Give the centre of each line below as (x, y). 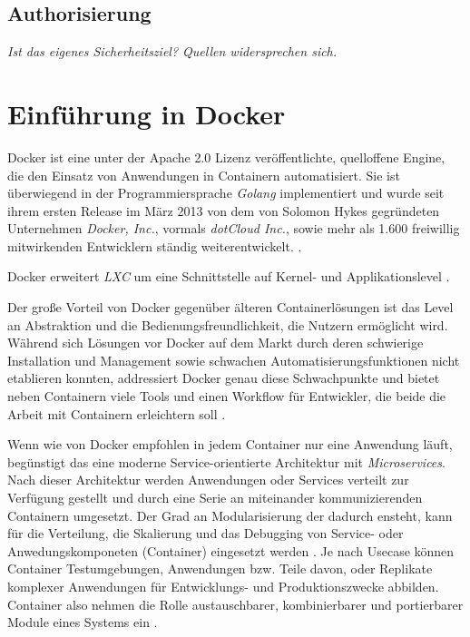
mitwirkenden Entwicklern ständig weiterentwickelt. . (155, 245)
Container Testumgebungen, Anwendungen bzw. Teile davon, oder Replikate (220, 568)
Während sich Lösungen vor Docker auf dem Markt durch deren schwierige (215, 343)
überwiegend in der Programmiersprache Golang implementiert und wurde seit (226, 193)
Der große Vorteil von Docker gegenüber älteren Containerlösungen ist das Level (230, 307)
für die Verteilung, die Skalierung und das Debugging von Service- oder (206, 533)
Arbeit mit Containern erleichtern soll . (117, 413)
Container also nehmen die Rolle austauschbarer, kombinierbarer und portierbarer (235, 604)
